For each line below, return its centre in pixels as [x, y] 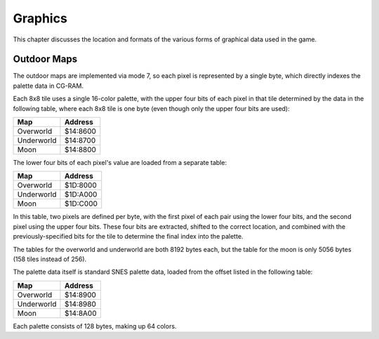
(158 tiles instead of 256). [50, 259]
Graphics [40, 18]
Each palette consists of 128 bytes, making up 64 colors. [95, 326]
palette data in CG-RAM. [48, 86]
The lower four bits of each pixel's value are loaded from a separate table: [120, 163]
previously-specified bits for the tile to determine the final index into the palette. [128, 237]
